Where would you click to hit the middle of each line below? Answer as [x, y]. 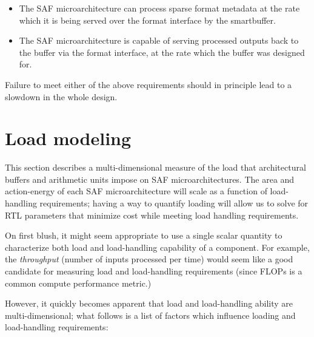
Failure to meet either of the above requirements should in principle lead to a [149, 84]
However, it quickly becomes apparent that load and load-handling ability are [149, 303]
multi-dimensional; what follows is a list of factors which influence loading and [150, 315]
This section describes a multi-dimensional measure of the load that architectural [155, 167]
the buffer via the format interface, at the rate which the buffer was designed [162, 52]
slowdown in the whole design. [61, 96]
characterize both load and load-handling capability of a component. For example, [157, 247]
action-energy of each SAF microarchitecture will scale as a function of [136, 191]
